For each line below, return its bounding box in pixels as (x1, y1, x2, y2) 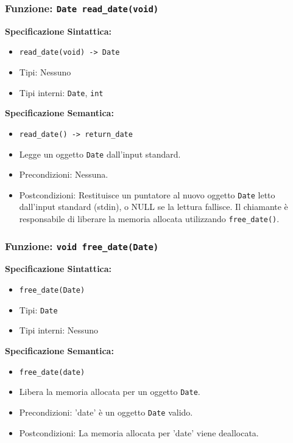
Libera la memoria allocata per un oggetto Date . (19, 385, 200, 398)
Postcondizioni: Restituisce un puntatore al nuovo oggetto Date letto (19, 188, 275, 201)
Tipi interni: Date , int (19, 86, 104, 99)
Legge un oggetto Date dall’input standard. (19, 147, 181, 160)
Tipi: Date (19, 303, 58, 316)
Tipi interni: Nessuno (19, 324, 99, 337)
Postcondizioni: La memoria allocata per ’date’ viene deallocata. (19, 426, 259, 439)
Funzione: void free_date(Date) (5, 238, 159, 253)
